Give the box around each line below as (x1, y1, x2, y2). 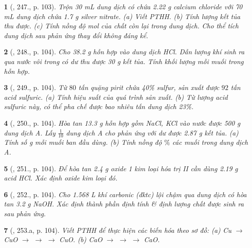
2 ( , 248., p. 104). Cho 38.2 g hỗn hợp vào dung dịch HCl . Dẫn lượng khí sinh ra (4, 46, 245, 57)
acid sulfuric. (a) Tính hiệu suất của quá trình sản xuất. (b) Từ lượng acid (4, 91, 228, 102)
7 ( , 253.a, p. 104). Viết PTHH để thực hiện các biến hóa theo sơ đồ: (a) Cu (4, 225, 232, 235)
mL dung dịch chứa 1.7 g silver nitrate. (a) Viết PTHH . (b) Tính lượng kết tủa (4, 11, 240, 21)
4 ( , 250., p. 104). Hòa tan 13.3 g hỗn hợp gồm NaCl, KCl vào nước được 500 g (4, 117, 240, 128)
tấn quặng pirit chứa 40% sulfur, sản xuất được (78, 82, 219, 92)
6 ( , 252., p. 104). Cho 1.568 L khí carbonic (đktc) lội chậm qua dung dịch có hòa (4, 189, 247, 199)
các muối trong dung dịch (172, 137, 248, 147)
